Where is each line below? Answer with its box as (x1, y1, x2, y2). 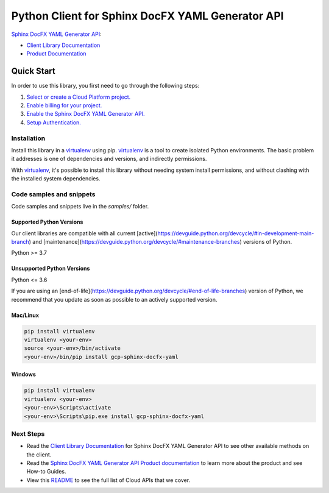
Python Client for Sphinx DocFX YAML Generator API (11, 9, 284, 23)
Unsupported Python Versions (11, 265, 90, 272)
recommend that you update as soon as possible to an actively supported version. (11, 296, 218, 303)
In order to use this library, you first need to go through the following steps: (11, 82, 200, 90)
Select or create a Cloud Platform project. (26, 93, 131, 101)
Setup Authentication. (26, 119, 82, 126)
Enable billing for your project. (26, 102, 102, 109)
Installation (11, 134, 46, 143)
